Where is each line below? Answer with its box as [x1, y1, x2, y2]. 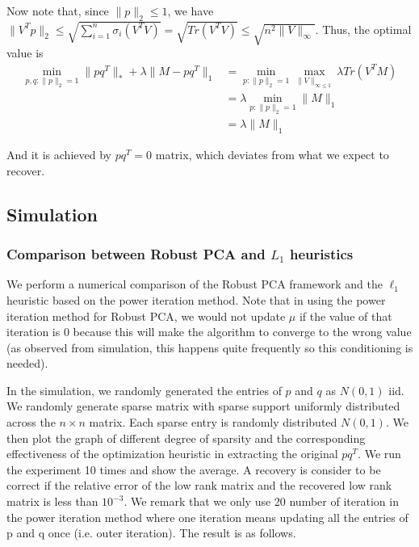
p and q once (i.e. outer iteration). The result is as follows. [6, 524, 296, 541]
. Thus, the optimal [315, 20, 412, 37]
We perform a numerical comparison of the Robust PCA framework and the [6, 276, 383, 292]
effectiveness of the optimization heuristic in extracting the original [6, 445, 338, 462]
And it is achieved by [6, 146, 111, 163]
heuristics [289, 244, 354, 264]
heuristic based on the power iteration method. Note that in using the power [6, 291, 386, 308]
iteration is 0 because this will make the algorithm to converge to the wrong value [6, 323, 412, 340]
